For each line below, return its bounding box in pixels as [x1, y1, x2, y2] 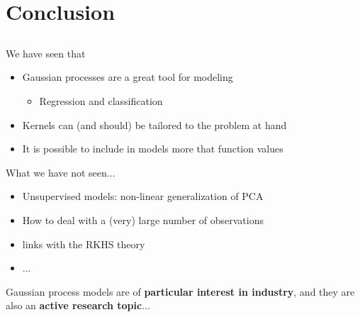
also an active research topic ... [6, 298, 150, 313]
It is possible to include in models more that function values [22, 141, 283, 156]
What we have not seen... [6, 165, 116, 179]
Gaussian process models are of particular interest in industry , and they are [6, 284, 355, 299]
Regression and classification [39, 93, 163, 108]
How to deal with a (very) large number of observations [22, 212, 264, 227]
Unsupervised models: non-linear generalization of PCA [22, 189, 264, 204]
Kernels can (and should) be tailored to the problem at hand [22, 117, 287, 132]
